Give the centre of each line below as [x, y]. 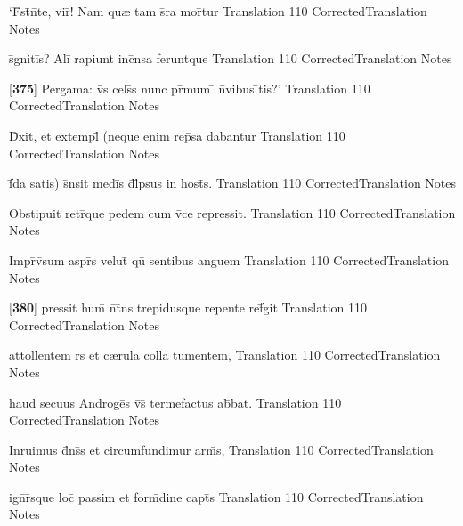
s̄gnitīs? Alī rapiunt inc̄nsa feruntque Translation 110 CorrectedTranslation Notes [231, 58]
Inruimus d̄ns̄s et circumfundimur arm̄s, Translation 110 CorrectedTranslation [221, 449]
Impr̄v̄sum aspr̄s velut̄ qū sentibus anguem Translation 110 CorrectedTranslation [229, 259]
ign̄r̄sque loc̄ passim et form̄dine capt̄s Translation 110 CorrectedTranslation [216, 496]
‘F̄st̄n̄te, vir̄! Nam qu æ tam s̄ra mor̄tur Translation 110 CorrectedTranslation [218, 11]
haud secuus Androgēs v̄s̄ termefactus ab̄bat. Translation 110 [175, 402]
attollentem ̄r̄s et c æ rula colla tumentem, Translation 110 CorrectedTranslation [225, 355]
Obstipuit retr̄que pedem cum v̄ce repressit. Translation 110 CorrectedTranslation [232, 212]
